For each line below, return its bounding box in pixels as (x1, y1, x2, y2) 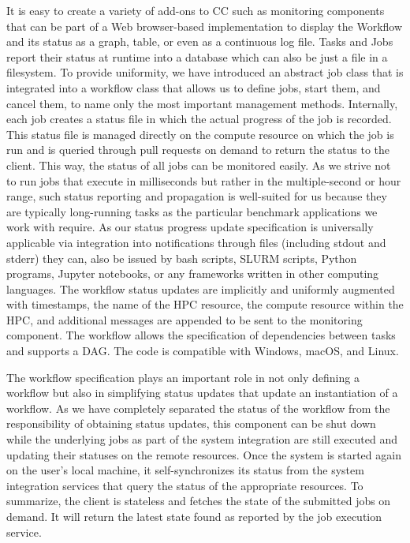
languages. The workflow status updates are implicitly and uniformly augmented (6, 280, 395, 297)
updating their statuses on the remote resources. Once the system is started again (6, 446, 401, 462)
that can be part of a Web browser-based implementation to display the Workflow (6, 17, 403, 34)
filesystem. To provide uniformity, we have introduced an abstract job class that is (6, 64, 404, 81)
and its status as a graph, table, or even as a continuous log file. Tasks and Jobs (6, 33, 393, 50)
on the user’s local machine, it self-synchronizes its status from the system (6, 462, 364, 478)
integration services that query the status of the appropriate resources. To (6, 477, 363, 493)
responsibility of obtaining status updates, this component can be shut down (6, 415, 376, 432)
